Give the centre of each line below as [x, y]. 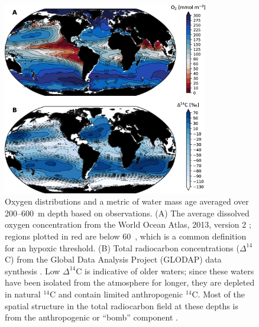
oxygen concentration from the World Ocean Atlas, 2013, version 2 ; [128, 224]
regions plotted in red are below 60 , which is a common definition [126, 236]
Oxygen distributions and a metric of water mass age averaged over [127, 201]
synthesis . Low [33, 271]
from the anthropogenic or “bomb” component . [91, 317]
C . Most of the [218, 294]
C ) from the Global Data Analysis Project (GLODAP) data [113, 259]
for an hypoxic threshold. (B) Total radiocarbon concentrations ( [122, 247]
